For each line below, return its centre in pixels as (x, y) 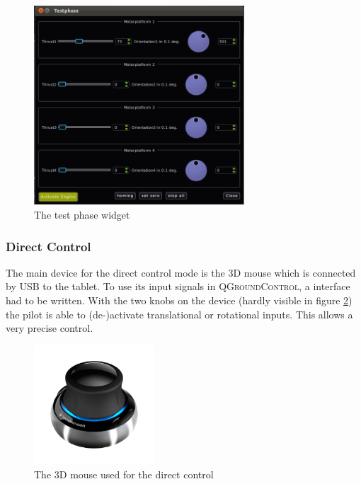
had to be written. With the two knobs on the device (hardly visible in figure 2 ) (179, 300)
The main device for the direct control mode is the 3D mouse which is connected (181, 272)
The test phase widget (82, 215)
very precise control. (50, 328)
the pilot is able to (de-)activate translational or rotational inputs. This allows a (179, 314)
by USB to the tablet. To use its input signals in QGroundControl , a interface (178, 286)
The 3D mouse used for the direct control (124, 474)
